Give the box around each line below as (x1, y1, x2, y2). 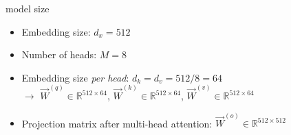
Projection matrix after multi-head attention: (21, 116, 213, 130)
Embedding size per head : (21, 70, 129, 84)
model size (6, 1, 50, 15)
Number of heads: (21, 47, 97, 62)
